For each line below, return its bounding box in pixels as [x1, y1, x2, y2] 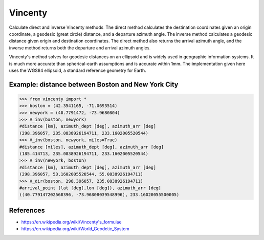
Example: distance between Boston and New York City [9, 80, 178, 88]
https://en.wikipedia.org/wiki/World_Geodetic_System [21, 226, 130, 232]
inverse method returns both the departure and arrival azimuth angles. [9, 44, 151, 51]
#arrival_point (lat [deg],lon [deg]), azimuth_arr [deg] [19, 185, 161, 191]
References [9, 206, 45, 215]
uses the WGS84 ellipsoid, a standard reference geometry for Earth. [9, 67, 146, 73]
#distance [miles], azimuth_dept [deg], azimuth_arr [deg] [19, 144, 164, 150]
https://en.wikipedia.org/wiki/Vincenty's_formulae [21, 219, 122, 225]
